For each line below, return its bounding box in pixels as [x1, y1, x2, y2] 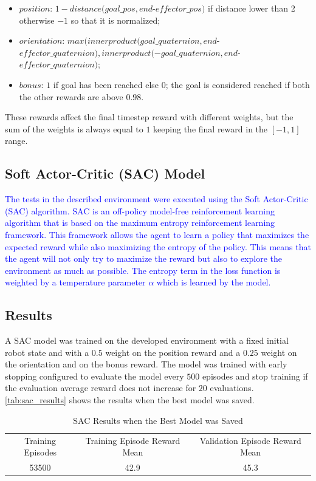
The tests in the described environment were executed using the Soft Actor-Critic [5, 193, 308, 205]
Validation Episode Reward [199, 434, 301, 446]
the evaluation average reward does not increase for [5, 381, 196, 394]
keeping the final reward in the [153, 122, 268, 135]
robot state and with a [5, 346, 89, 358]
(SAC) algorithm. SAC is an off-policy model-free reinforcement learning [5, 204, 275, 217]
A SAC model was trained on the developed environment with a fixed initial [5, 334, 289, 347]
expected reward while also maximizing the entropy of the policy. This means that [5, 240, 311, 253]
